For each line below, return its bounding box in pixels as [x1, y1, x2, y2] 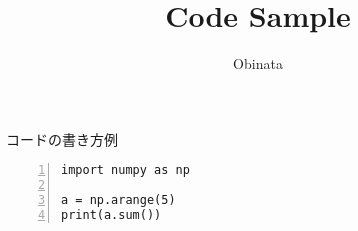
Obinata [233, 53, 283, 74]
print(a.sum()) [61, 207, 162, 222]
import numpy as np [61, 163, 190, 178]
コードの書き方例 [6, 128, 118, 149]
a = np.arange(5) [61, 193, 176, 208]
